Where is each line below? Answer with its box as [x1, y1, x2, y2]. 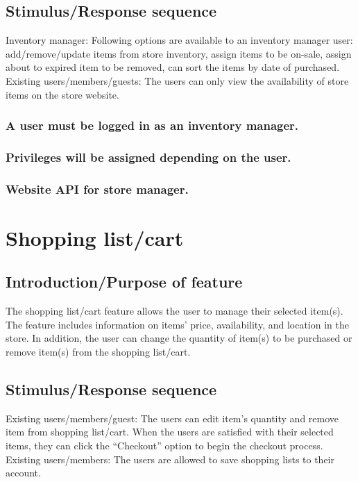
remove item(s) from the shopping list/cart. [6, 344, 191, 359]
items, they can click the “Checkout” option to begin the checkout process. [6, 438, 323, 453]
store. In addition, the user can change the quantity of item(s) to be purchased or [6, 331, 352, 345]
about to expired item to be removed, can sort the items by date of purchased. [6, 60, 340, 74]
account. [6, 465, 41, 480]
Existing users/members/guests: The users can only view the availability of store [6, 73, 349, 88]
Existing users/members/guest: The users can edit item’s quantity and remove [6, 410, 339, 425]
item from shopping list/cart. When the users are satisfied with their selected [6, 424, 334, 439]
